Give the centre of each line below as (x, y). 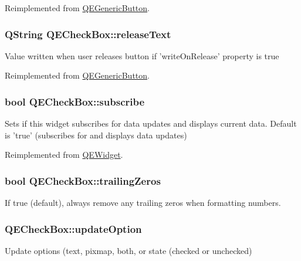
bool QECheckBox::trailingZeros (83, 180)
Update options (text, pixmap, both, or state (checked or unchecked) (128, 251)
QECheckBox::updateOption (73, 228)
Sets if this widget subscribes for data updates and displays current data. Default (151, 123)
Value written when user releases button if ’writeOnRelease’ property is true (142, 55)
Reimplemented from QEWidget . (64, 155)
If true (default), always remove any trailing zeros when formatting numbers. (143, 203)
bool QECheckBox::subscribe (75, 101)
